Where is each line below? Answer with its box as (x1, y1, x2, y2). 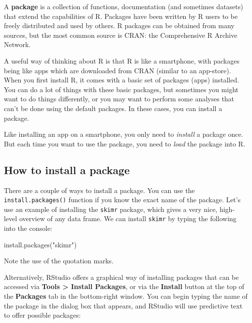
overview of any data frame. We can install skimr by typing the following (19, 213, 237, 224)
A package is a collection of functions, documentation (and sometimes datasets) (4, 1, 243, 11)
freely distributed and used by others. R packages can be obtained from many (4, 20, 235, 31)
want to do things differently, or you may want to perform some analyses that (4, 94, 235, 104)
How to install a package (4, 162, 130, 177)
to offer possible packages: (4, 310, 81, 320)
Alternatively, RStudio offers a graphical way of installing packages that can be (4, 272, 239, 282)
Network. (4, 39, 31, 49)
